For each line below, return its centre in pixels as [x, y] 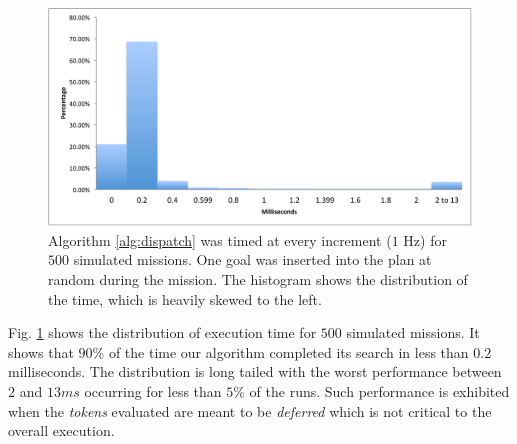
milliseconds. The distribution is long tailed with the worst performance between [255, 371]
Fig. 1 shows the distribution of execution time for [162, 332]
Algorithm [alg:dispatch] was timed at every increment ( [220, 239]
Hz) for [425, 239]
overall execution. [61, 430]
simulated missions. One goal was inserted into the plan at [252, 259]
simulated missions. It [413, 332]
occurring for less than [153, 390]
